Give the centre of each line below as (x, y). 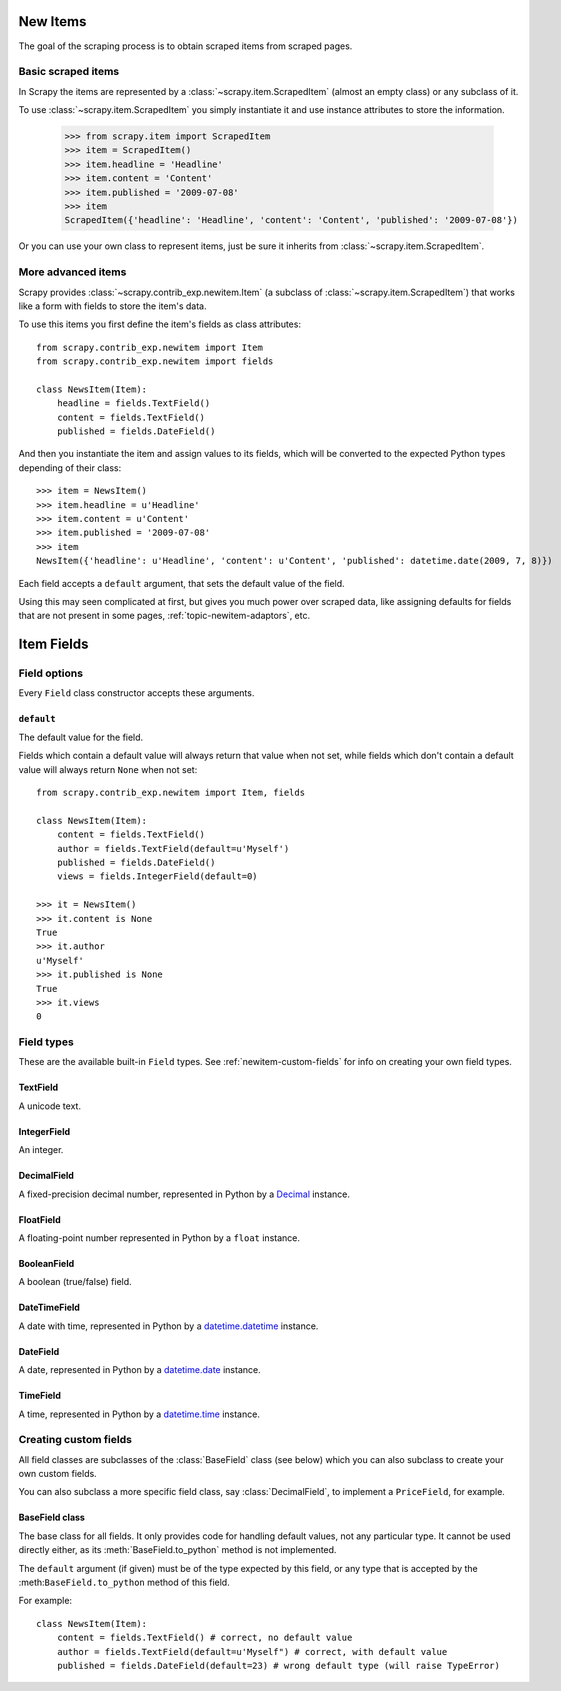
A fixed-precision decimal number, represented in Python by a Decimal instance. (184, 1194)
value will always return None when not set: (108, 769)
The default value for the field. (81, 737)
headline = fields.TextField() (133, 403)
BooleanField (46, 1263)
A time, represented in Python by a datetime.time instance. (139, 1414)
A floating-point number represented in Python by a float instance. (159, 1237)
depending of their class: (70, 467)
